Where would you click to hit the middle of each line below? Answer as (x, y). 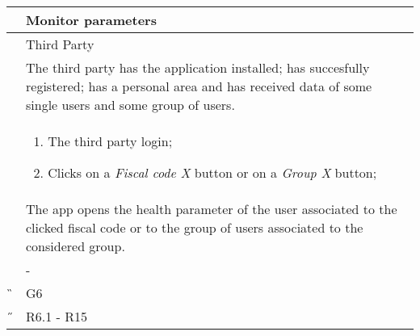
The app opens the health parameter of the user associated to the (212, 209)
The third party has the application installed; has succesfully (198, 67)
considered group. (76, 246)
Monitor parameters (91, 20)
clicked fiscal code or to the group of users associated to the (195, 227)
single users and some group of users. (130, 105)
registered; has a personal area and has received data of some (199, 86)
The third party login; (110, 141)
